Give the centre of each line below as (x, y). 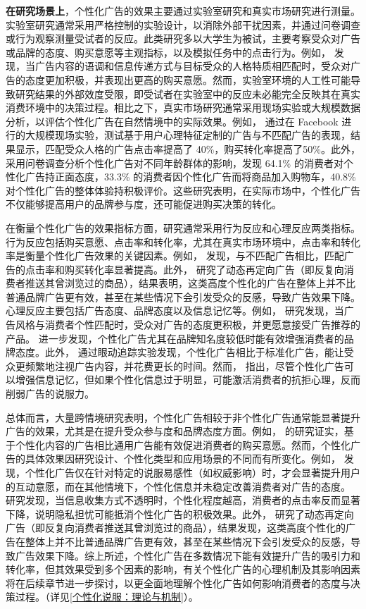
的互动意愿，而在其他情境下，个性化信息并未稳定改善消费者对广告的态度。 (178, 486)
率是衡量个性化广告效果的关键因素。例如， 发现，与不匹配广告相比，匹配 (175, 256)
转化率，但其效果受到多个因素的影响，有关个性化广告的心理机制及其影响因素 (183, 569)
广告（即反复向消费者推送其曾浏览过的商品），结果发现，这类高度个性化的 (176, 528)
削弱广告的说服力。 (50, 394)
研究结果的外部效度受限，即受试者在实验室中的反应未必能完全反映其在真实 (188, 93)
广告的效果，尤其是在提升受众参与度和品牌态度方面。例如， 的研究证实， (175, 431)
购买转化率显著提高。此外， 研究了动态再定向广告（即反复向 (204, 269)
